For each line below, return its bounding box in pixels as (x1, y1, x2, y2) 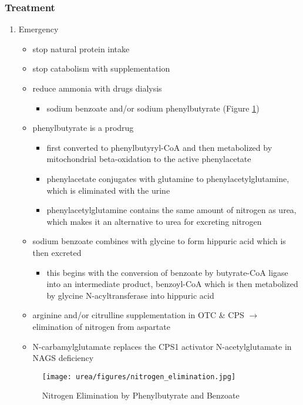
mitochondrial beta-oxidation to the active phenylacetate (46, 153, 251, 165)
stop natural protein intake (32, 42, 130, 55)
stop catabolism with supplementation (32, 62, 170, 75)
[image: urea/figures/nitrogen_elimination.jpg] (42, 372, 236, 381)
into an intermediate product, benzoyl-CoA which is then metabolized (46, 278, 298, 290)
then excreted (32, 246, 82, 258)
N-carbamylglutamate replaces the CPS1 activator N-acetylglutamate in (32, 340, 292, 352)
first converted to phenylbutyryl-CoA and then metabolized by (46, 141, 272, 153)
